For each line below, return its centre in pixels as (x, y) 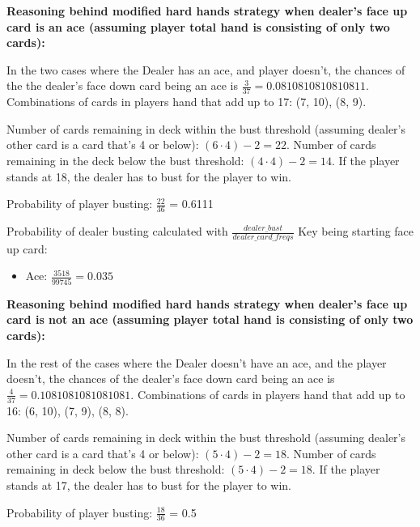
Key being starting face (356, 231)
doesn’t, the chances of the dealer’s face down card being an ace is (171, 378)
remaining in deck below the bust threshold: (116, 469)
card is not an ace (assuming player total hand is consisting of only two (210, 319)
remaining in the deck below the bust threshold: (125, 160)
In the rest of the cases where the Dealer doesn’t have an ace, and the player (197, 362)
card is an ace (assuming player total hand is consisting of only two (198, 26)
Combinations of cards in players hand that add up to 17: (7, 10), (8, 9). (187, 102)
